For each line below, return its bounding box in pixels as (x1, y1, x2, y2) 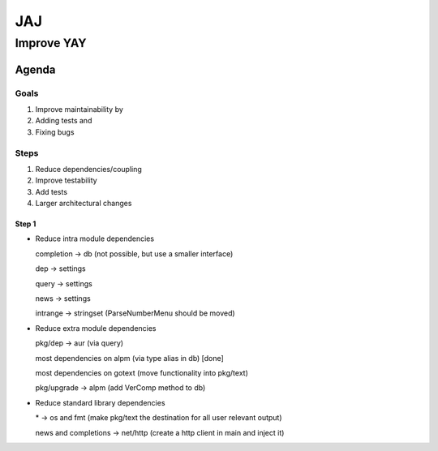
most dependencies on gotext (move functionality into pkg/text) (35, 367, 249, 377)
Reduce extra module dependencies (35, 323, 157, 333)
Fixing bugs (35, 127, 75, 137)
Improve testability (35, 175, 97, 186)
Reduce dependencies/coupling (35, 164, 142, 174)
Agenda (15, 62, 56, 76)
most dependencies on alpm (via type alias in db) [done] (35, 353, 225, 363)
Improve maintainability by (35, 104, 123, 114)
